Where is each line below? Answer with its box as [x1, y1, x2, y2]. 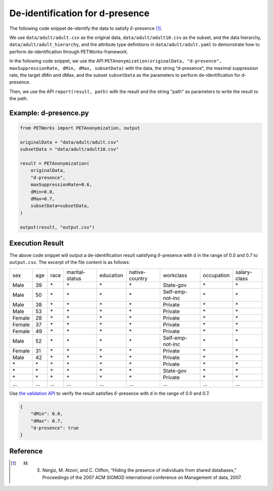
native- [129, 269, 146, 276]
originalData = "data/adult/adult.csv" [20, 139, 119, 145]
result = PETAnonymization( [20, 161, 89, 166]
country [129, 275, 148, 282]
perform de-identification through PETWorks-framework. [9, 49, 128, 55]
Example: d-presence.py [9, 109, 89, 117]
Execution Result [9, 239, 64, 247]
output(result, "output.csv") [20, 224, 95, 230]
